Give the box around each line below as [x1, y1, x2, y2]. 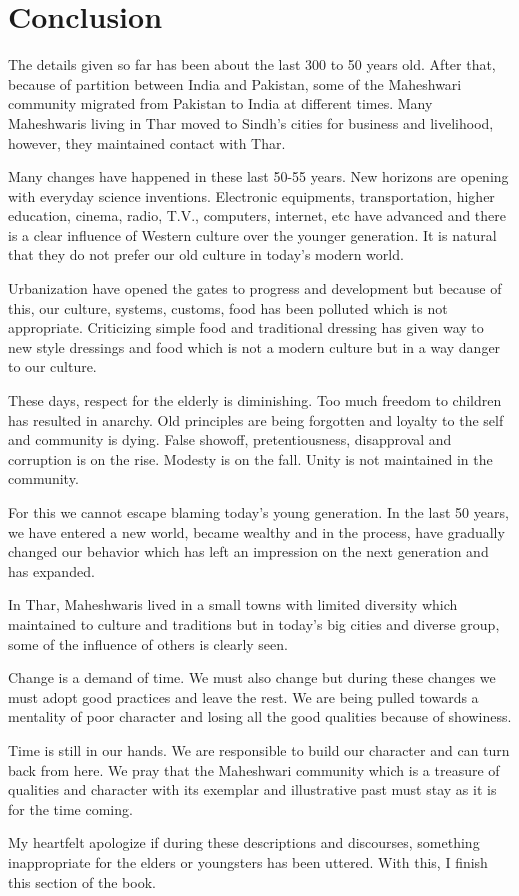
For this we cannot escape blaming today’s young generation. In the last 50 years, [8, 502, 509, 522]
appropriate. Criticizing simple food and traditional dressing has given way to [8, 317, 484, 338]
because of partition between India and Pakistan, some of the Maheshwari [8, 73, 462, 94]
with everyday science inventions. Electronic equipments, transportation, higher [8, 185, 495, 206]
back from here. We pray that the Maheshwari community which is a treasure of [8, 759, 500, 780]
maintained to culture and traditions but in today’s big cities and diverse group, [8, 613, 500, 634]
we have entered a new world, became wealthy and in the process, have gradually [8, 521, 505, 542]
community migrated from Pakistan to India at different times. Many [8, 93, 433, 114]
